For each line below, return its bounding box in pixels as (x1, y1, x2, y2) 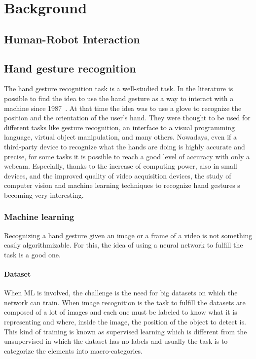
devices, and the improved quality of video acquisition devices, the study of (4, 170, 231, 180)
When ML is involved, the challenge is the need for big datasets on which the (4, 287, 238, 298)
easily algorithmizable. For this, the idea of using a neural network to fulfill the (4, 240, 243, 250)
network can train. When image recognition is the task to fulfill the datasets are (4, 297, 246, 307)
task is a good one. (4, 249, 61, 259)
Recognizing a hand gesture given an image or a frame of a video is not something (4, 230, 253, 240)
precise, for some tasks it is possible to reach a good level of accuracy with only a (4, 151, 250, 161)
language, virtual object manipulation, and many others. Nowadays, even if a (4, 132, 237, 142)
